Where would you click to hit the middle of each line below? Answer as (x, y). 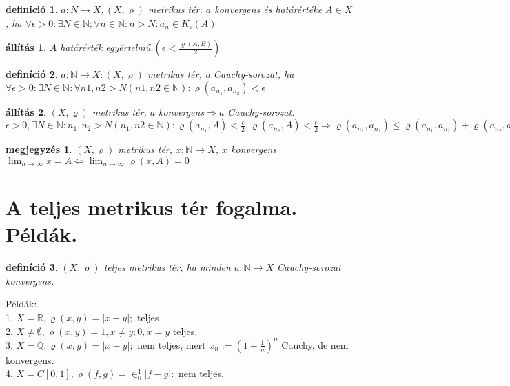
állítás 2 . (26, 111)
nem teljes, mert (172, 344)
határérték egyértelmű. (107, 47)
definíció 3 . (32, 267)
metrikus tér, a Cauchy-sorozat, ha (221, 74)
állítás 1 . (26, 47)
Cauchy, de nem (315, 344)
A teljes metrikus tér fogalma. (152, 207)
